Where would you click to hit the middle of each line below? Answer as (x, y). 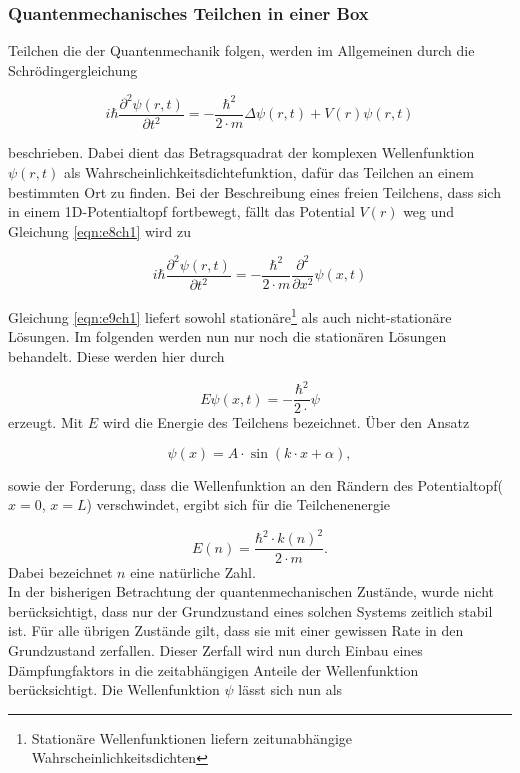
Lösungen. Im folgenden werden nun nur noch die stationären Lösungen (227, 336)
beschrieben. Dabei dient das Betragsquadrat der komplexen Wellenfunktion (241, 152)
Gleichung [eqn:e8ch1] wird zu (99, 230)
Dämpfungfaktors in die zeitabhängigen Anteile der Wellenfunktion (213, 669)
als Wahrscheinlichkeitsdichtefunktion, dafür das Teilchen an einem (268, 171)
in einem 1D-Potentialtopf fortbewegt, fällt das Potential (181, 211)
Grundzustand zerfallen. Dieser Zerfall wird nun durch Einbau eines (215, 649)
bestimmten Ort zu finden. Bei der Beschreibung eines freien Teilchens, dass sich (254, 191)
